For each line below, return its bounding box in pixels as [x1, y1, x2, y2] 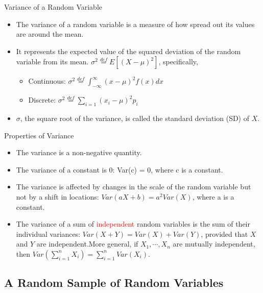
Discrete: [28, 94, 56, 105]
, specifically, [158, 56, 198, 67]
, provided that [201, 228, 248, 239]
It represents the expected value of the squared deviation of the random [16, 45, 241, 56]
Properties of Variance [4, 130, 74, 140]
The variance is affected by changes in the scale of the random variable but [16, 181, 251, 192]
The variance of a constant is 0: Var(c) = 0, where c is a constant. [16, 164, 223, 175]
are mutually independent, [173, 238, 255, 249]
